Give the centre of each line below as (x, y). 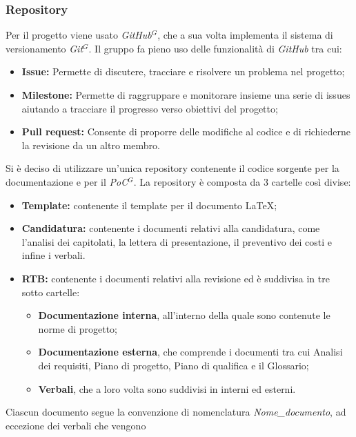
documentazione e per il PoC (67, 181)
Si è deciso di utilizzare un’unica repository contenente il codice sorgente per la (172, 168)
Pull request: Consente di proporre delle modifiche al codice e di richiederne (186, 132)
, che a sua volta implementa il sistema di (245, 35)
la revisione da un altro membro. (91, 145)
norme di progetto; (78, 328)
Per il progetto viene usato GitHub (79, 35)
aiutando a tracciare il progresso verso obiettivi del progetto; (150, 108)
